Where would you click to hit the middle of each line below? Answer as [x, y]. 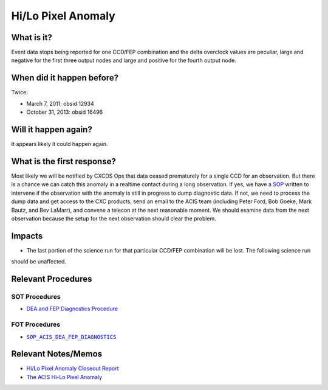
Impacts [27, 236]
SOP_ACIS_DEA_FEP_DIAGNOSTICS [71, 337]
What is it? [32, 37]
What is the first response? [64, 161]
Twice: [20, 92]
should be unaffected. [39, 262]
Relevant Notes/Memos [57, 354]
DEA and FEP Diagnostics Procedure [72, 309]
